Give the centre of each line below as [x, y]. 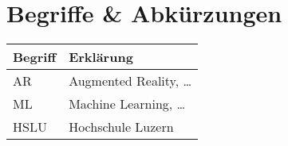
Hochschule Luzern [121, 127]
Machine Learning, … [127, 104]
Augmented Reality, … [130, 81]
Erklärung [101, 57]
